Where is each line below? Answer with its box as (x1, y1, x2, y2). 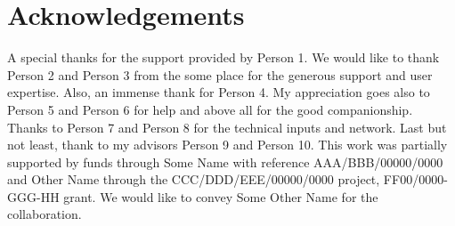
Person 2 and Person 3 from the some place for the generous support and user (7, 65, 433, 84)
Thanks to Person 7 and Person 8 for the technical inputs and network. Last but (7, 117, 447, 136)
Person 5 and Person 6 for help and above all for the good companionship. (7, 100, 413, 118)
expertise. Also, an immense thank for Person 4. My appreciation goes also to (7, 83, 430, 101)
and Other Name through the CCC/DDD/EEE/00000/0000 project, (7, 170, 380, 189)
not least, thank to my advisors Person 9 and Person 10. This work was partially (7, 135, 448, 154)
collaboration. (7, 205, 82, 223)
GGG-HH (7, 187, 60, 206)
